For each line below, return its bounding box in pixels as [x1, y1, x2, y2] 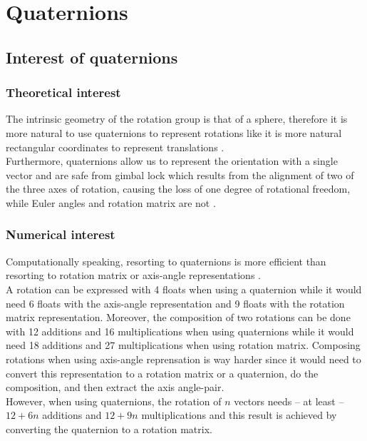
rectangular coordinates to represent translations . [6, 139, 224, 154]
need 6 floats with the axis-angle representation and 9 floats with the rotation [6, 295, 345, 310]
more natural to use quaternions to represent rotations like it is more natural [6, 125, 342, 140]
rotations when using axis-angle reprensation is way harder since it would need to [6, 351, 361, 366]
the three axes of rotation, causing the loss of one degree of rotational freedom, [6, 181, 351, 196]
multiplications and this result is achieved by [141, 407, 337, 422]
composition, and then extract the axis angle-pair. [6, 380, 224, 395]
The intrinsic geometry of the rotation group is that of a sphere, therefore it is [6, 111, 348, 126]
